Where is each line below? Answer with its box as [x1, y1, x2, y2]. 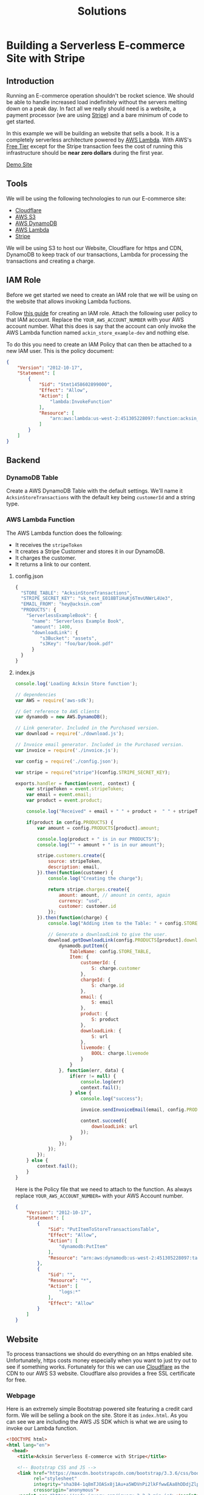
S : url [91, 1033, 108, 1040]
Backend [6, 455, 41, 466]
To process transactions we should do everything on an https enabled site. [6, 1350, 193, 1357]
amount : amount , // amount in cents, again [58, 892, 171, 898]
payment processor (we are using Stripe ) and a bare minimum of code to [6, 112, 188, 118]
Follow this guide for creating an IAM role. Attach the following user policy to [6, 309, 197, 316]
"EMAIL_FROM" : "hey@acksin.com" [21, 601, 103, 607]
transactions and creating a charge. [6, 257, 95, 265]
